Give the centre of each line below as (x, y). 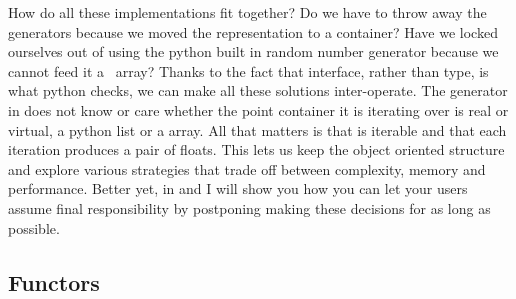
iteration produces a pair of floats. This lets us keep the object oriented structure (256, 149)
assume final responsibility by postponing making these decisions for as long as (249, 207)
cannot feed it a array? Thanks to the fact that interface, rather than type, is (248, 70)
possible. (34, 227)
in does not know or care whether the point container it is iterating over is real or (258, 109)
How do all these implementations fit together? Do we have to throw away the (247, 12)
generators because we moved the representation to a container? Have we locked (253, 31)
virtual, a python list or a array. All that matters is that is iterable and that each (257, 129)
